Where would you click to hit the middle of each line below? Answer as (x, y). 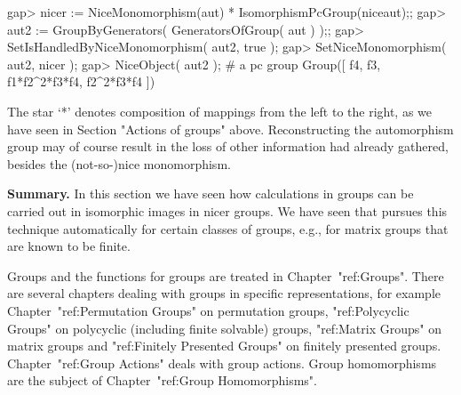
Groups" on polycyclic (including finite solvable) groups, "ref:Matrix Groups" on (224, 328)
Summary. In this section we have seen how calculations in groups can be (211, 193)
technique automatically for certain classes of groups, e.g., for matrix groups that (228, 228)
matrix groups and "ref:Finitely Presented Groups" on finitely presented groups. (224, 346)
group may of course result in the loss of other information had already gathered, (228, 146)
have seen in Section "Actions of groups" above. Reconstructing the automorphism (230, 129)
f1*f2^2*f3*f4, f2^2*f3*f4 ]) (81, 81)
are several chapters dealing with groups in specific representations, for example (224, 293)
